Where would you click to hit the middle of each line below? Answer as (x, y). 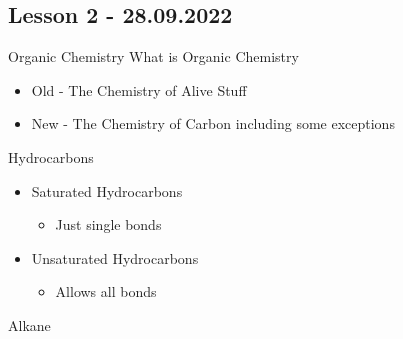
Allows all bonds (106, 291)
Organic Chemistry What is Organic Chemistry (153, 56)
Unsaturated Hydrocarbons (115, 257)
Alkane (29, 324)
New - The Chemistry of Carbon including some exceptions (213, 123)
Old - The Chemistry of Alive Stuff (139, 89)
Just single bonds (108, 224)
